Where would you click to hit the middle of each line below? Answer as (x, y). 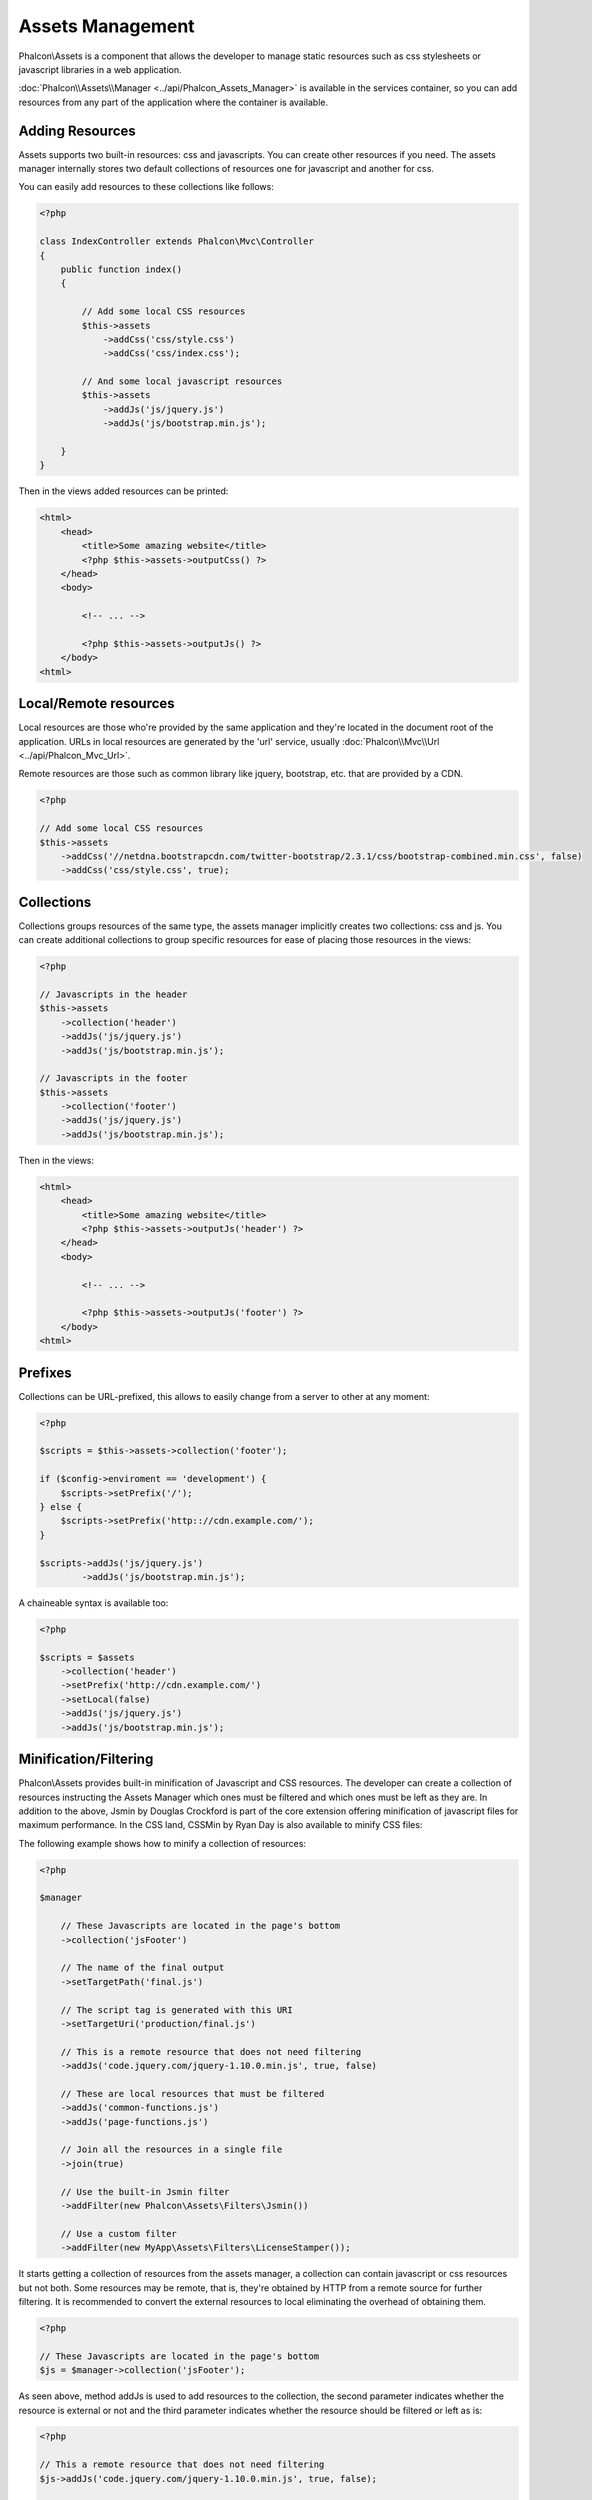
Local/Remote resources (96, 703)
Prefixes (45, 1372)
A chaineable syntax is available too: (93, 1602)
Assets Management (106, 26)
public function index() (121, 269)
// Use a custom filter (118, 2233)
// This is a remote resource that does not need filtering (211, 2051)
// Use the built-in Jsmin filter (145, 2191)
